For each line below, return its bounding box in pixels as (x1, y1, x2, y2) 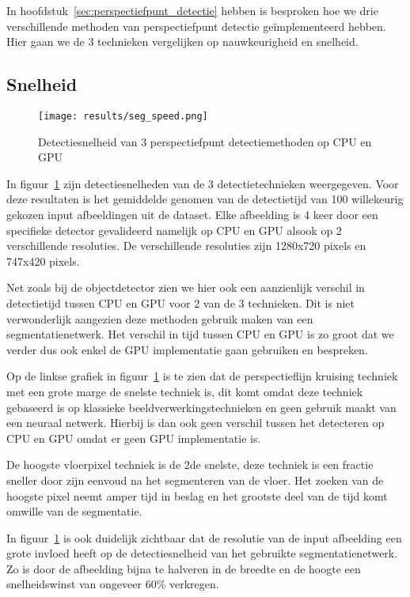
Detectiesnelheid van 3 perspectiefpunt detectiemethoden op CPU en (38, 133, 372, 149)
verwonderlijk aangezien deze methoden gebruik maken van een (6, 310, 313, 327)
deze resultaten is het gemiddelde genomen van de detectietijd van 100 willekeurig (6, 191, 404, 207)
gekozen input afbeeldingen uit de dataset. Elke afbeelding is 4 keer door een (6, 206, 378, 223)
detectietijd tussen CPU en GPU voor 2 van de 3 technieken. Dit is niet (6, 294, 355, 311)
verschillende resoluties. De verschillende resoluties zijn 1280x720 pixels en (6, 237, 366, 254)
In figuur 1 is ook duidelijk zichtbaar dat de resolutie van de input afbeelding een (6, 529, 402, 546)
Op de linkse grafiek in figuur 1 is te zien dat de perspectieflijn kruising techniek (6, 368, 398, 384)
